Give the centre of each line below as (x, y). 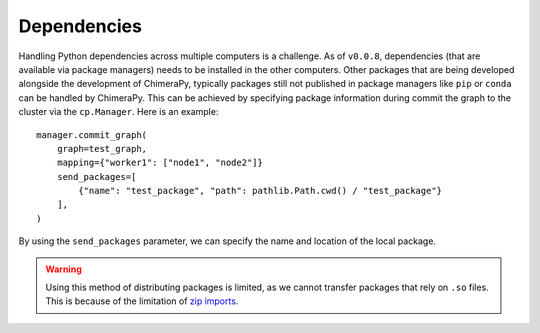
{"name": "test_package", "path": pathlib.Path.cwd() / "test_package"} (260, 191)
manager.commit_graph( (92, 134)
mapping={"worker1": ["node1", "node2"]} (160, 163)
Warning (63, 269)
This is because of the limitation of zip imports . (142, 301)
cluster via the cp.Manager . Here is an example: (118, 112)
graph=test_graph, (102, 148)
